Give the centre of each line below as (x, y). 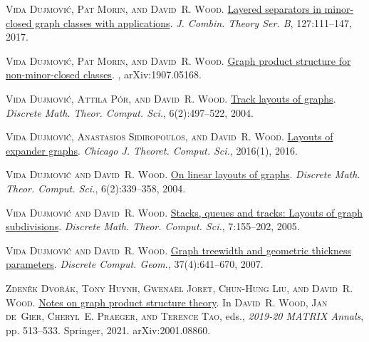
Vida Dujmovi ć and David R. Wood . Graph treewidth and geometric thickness (178, 250)
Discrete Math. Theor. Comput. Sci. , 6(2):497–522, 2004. (130, 112)
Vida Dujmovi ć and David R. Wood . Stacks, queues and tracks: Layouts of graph (184, 212)
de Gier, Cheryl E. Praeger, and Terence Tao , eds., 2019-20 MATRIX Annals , (185, 316)
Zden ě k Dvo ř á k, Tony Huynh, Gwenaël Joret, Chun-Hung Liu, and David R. (180, 287)
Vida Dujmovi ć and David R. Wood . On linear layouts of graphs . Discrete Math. (183, 174)
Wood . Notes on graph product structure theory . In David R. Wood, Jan (167, 302)
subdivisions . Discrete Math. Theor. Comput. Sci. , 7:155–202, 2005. (153, 226)
